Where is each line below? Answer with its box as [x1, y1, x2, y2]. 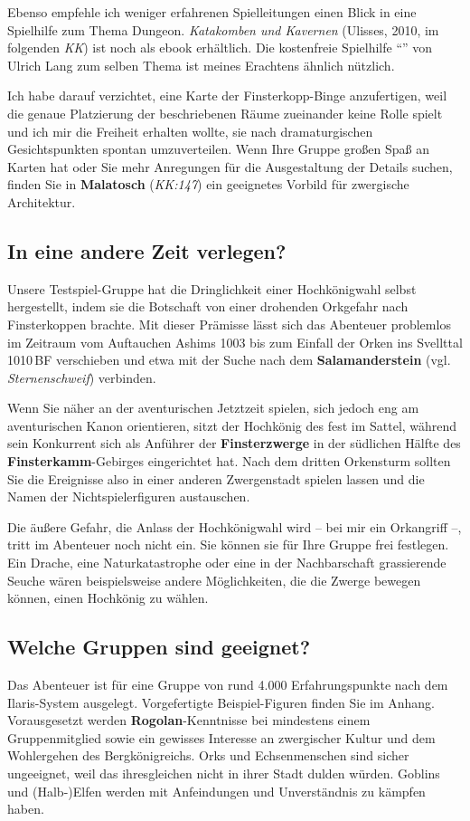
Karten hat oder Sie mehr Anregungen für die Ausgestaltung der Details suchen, [7, 157, 453, 176]
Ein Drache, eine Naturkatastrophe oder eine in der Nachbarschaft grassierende [7, 553, 446, 572]
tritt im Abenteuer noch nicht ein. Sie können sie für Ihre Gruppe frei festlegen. [7, 535, 449, 554]
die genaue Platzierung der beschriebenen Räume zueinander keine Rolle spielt [7, 103, 443, 122]
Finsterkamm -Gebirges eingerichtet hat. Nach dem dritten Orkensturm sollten [7, 452, 451, 471]
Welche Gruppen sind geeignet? [7, 633, 311, 661]
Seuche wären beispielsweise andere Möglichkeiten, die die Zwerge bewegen [7, 570, 421, 589]
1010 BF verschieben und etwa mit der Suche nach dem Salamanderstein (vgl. [7, 350, 451, 369]
